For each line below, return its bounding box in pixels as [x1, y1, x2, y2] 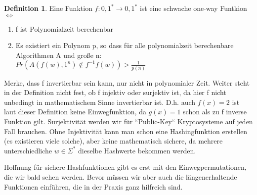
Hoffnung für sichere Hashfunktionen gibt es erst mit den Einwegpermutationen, [4, 162, 247, 172]
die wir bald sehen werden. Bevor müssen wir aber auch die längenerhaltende [4, 172, 237, 182]
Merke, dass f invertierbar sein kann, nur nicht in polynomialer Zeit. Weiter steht [4, 77, 250, 88]
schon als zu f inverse [183, 106, 247, 117]
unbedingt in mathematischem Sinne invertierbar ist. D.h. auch [4, 97, 196, 107]
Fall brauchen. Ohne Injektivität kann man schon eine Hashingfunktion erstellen [4, 126, 248, 136]
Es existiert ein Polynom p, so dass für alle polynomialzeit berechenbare [15, 40, 234, 50]
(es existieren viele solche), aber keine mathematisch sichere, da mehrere [4, 136, 223, 146]
